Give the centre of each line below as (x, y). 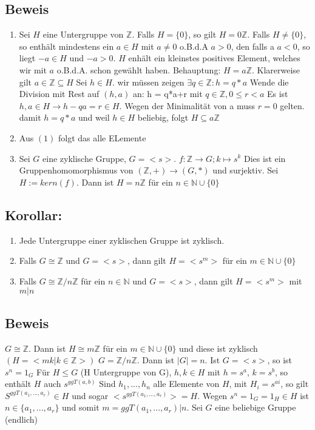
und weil (94, 117)
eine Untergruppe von (83, 34)
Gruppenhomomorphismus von (76, 170)
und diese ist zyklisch (218, 348)
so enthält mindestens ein (66, 46)
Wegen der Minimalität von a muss (190, 105)
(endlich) (22, 419)
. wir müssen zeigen (148, 82)
